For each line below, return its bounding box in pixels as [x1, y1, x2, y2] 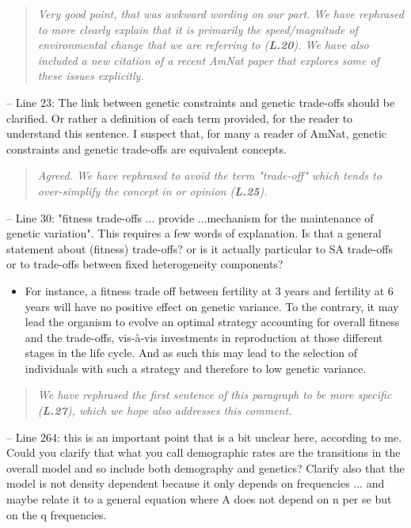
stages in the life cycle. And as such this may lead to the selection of [25, 344, 358, 361]
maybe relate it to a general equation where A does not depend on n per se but [6, 491, 392, 507]
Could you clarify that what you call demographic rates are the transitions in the [6, 444, 401, 461]
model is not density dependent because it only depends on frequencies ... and [6, 475, 385, 492]
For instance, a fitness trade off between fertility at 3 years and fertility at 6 [25, 282, 394, 298]
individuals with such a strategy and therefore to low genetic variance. [25, 359, 367, 376]
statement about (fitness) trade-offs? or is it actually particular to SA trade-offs [6, 240, 393, 256]
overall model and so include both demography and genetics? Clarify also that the [6, 459, 405, 476]
